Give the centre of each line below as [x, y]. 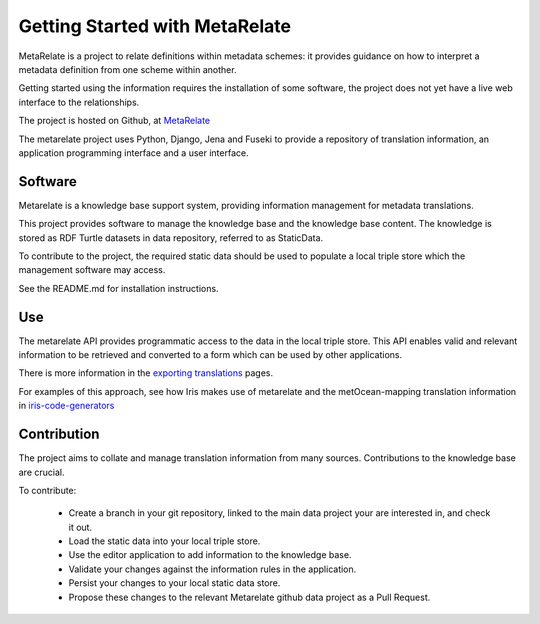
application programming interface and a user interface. [133, 152]
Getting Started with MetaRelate [155, 26]
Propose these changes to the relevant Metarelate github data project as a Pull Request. [249, 597]
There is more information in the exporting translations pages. [146, 373]
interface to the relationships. [79, 102]
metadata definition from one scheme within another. [127, 69]
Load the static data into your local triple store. [164, 541]
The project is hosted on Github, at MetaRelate [114, 121]
